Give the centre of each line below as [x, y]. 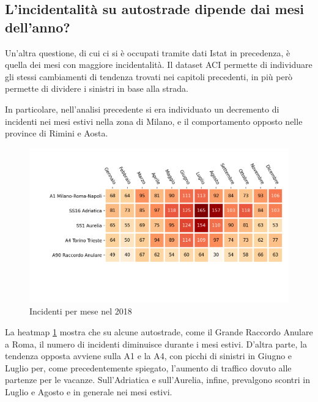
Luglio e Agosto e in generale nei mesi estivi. [89, 391]
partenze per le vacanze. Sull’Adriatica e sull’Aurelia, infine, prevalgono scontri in [157, 380]
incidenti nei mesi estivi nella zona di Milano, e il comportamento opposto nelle [154, 121]
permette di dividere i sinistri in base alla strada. [97, 88]
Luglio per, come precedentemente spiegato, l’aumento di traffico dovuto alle [148, 367]
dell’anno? [38, 27]
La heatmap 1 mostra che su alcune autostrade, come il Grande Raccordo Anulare [159, 331]
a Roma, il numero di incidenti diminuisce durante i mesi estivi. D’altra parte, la [156, 344]
